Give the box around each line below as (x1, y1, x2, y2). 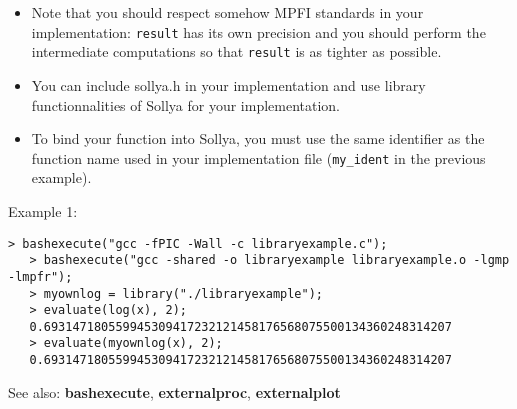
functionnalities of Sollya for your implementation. (31, 94, 341, 115)
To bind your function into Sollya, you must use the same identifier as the (31, 128, 485, 149)
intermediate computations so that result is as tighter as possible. (31, 41, 442, 62)
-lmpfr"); (8, 269, 73, 284)
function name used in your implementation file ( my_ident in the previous (31, 147, 486, 168)
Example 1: (8, 200, 78, 221)
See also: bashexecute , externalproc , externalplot (8, 381, 341, 402)
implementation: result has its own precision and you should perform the (31, 21, 486, 42)
